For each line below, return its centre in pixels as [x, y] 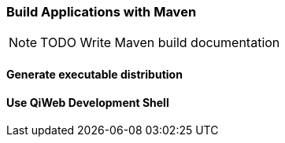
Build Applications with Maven [102, 12]
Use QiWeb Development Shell [88, 102]
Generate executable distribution [94, 74]
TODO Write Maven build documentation [160, 43]
